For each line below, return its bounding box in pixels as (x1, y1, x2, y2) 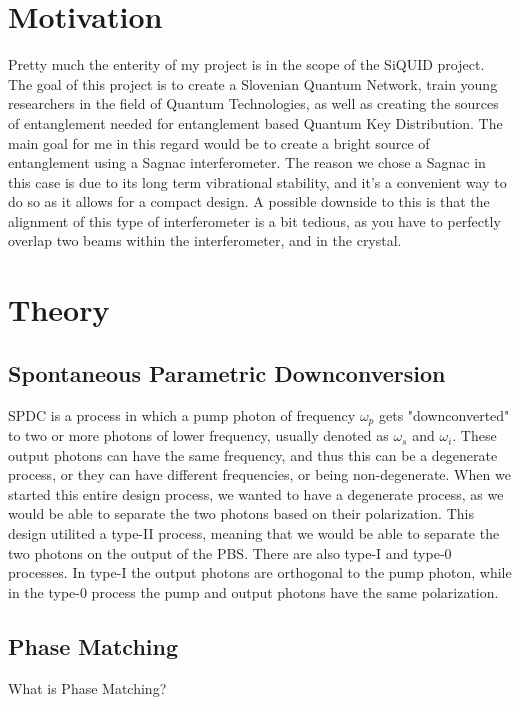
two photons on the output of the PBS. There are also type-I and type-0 (8, 542, 452, 563)
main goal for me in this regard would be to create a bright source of (8, 132, 430, 153)
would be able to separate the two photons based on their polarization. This (8, 503, 474, 524)
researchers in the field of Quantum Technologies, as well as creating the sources (8, 93, 499, 114)
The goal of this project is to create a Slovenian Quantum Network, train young (8, 73, 498, 94)
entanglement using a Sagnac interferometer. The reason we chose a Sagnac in (8, 152, 486, 173)
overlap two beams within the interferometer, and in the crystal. (8, 230, 402, 251)
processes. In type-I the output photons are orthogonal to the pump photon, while (8, 562, 512, 583)
